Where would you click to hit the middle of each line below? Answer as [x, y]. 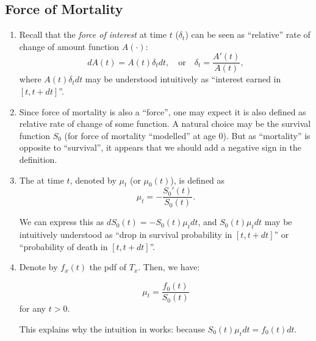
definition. [38, 160]
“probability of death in [63, 246]
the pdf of [108, 267]
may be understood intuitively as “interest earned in [183, 79]
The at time [41, 180]
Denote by [38, 267]
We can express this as [62, 222]
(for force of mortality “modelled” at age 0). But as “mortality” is [187, 135]
